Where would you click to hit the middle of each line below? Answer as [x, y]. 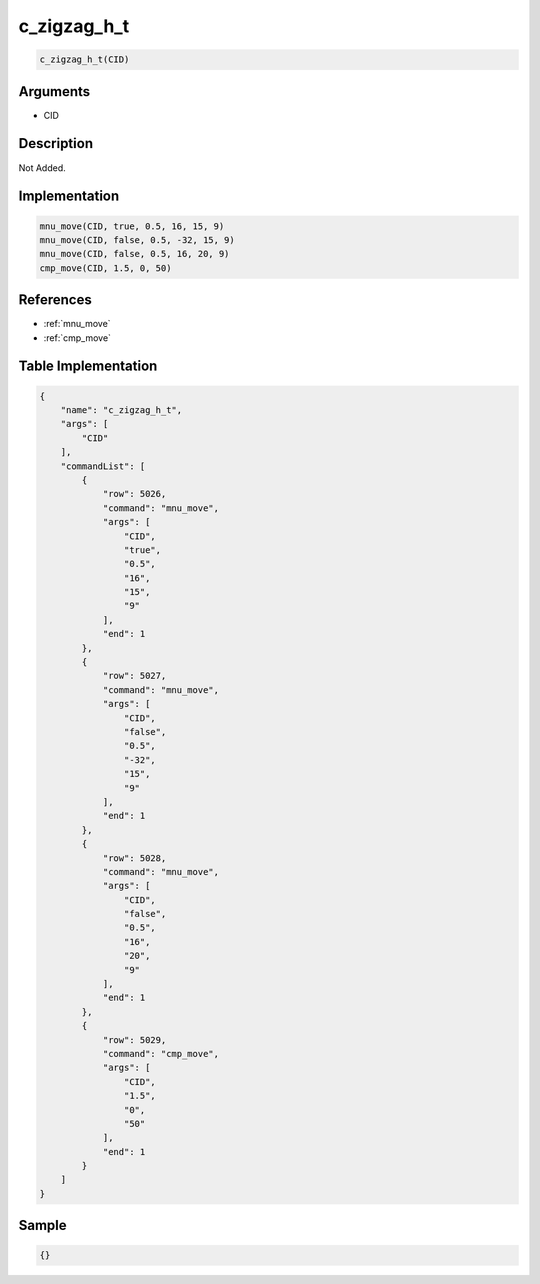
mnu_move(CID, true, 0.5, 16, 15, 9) [132, 226]
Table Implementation [88, 366]
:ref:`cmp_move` [77, 337]
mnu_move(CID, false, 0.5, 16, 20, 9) [134, 254]
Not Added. [42, 167]
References [55, 300]
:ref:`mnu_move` [77, 324]
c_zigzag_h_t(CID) [84, 59]
